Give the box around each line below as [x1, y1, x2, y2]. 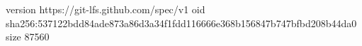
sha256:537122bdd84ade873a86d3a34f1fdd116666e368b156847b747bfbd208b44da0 [6, 15, 357, 30]
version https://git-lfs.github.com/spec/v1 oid [6, 2, 205, 16]
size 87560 [6, 29, 50, 44]
